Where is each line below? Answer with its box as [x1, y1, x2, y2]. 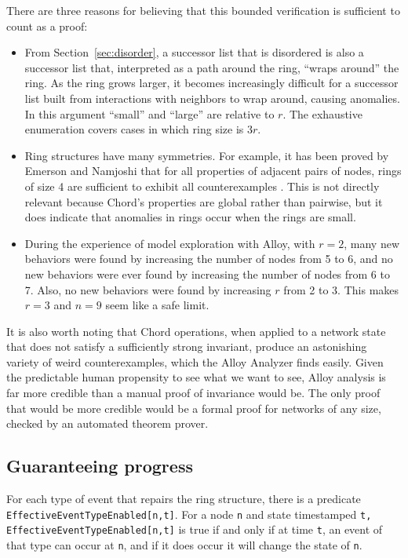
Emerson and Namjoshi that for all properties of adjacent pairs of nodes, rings [24, 162, 402, 179]
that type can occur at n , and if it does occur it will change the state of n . [6, 536, 362, 553]
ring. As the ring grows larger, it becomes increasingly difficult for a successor [24, 75, 399, 91]
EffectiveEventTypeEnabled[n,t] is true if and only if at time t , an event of [6, 521, 383, 538]
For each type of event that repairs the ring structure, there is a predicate [6, 491, 361, 507]
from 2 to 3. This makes [283, 281, 399, 297]
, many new [344, 235, 400, 251]
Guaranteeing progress [6, 454, 193, 478]
